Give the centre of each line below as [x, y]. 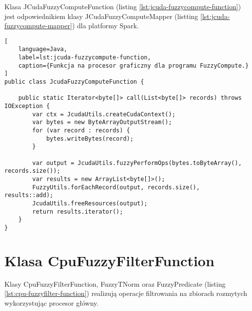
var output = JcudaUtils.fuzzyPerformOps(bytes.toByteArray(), [137, 163]
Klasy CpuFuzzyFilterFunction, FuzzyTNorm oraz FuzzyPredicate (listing [115, 284]
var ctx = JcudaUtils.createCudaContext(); [104, 114]
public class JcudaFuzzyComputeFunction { [74, 82]
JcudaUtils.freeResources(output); [90, 203]
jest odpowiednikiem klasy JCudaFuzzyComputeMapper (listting [101, 16]
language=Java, [43, 49]
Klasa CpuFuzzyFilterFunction [109, 260]
